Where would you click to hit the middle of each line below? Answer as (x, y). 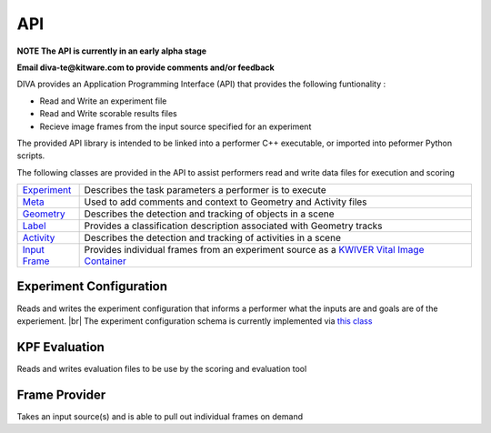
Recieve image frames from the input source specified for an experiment (175, 126)
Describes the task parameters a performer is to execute (205, 190)
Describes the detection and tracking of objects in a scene (209, 214)
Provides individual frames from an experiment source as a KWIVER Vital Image (254, 250)
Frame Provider (61, 394)
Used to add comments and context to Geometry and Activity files (225, 202)
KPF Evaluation (60, 347)
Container (105, 261)
